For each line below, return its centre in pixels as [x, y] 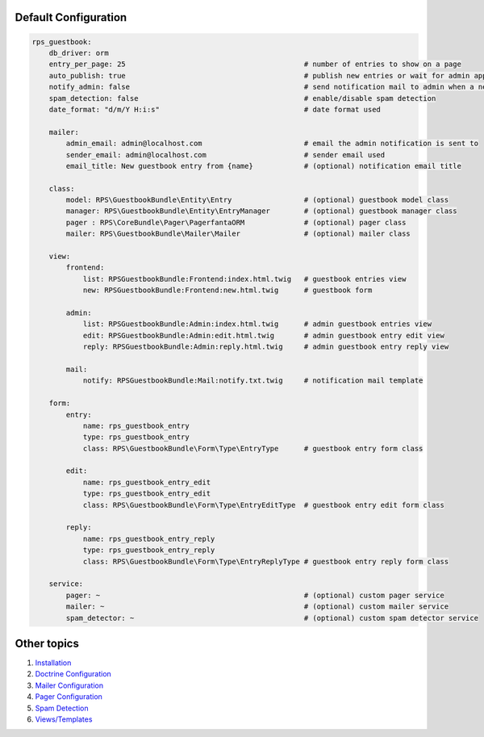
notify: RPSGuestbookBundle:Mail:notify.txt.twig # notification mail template [253, 381]
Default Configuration [71, 17]
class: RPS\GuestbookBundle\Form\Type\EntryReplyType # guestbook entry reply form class [266, 561]
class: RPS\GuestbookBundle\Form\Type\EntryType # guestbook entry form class [253, 448]
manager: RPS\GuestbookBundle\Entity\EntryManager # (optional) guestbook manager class [261, 211]
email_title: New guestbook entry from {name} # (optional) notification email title [263, 166]
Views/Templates [64, 719]
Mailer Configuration [69, 685]
